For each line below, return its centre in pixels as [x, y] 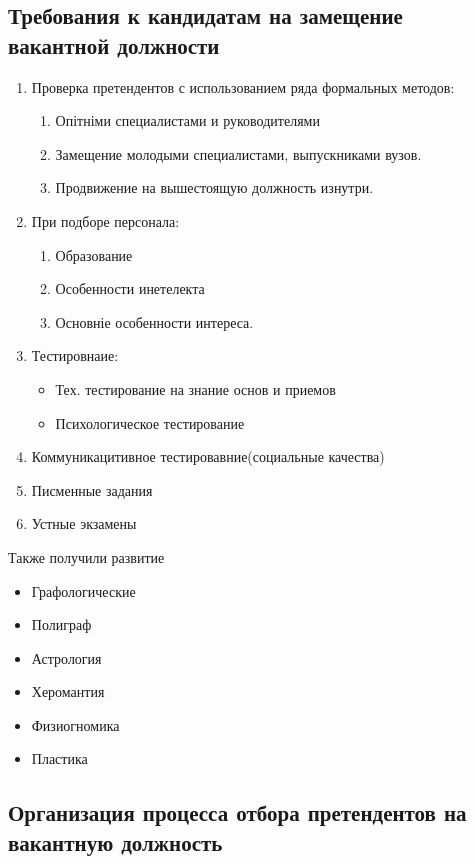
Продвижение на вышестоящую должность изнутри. [214, 187]
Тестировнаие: [75, 355]
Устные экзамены [84, 523]
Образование [94, 254]
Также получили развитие [86, 556]
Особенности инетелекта [130, 288]
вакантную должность [115, 841]
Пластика [59, 758]
